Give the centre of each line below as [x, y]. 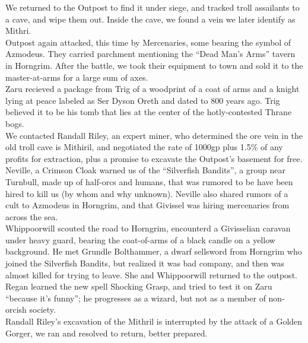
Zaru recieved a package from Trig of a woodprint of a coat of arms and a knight [153, 89]
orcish [16, 309]
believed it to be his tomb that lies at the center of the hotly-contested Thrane [149, 112]
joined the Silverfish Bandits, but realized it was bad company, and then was [145, 263]
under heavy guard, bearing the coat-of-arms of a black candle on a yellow [140, 239]
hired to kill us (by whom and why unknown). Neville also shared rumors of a [147, 193]
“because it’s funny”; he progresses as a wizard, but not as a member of [136, 298]
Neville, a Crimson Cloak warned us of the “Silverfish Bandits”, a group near [146, 170]
